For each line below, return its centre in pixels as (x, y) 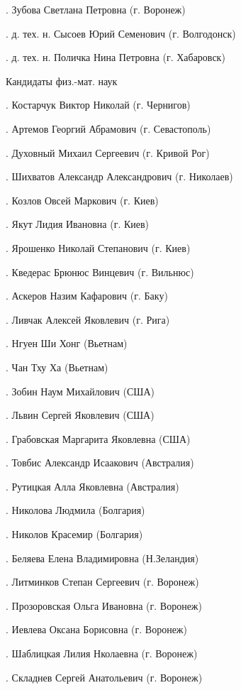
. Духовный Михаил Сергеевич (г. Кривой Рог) (108, 152)
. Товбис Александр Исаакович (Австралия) (100, 462)
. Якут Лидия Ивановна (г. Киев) (78, 224)
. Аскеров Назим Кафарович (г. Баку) (87, 296)
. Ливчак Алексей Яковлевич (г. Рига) (88, 319)
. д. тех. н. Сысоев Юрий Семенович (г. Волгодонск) (121, 33)
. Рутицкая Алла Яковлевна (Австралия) (93, 486)
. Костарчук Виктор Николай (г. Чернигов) (98, 105)
